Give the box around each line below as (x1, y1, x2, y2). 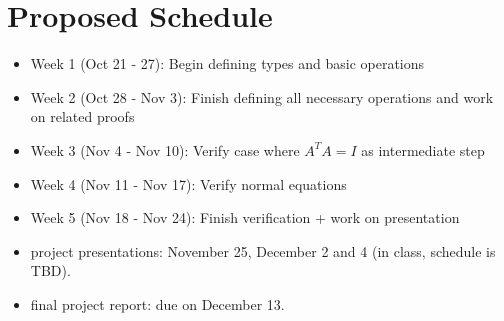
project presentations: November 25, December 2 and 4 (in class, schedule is (30, 240, 496, 261)
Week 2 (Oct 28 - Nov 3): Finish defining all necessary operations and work (30, 86, 494, 107)
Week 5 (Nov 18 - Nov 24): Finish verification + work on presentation (30, 207, 460, 228)
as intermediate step (361, 139, 485, 160)
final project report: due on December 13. (30, 293, 285, 314)
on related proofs (30, 106, 135, 127)
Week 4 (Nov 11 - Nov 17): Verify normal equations (30, 173, 347, 194)
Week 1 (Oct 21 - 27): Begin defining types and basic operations (30, 53, 425, 74)
